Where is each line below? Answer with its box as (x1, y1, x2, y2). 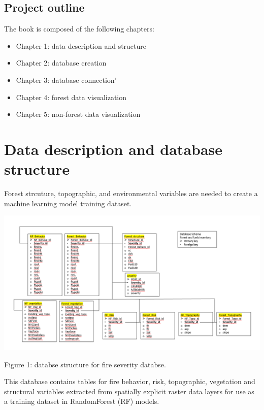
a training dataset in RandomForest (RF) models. (4, 396, 159, 406)
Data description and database (4, 138, 223, 159)
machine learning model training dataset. (4, 198, 132, 208)
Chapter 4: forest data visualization (16, 91, 127, 102)
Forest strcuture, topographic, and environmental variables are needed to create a (4, 188, 258, 199)
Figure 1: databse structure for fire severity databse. (4, 359, 166, 369)
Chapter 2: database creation (16, 57, 107, 68)
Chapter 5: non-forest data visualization (16, 109, 141, 119)
